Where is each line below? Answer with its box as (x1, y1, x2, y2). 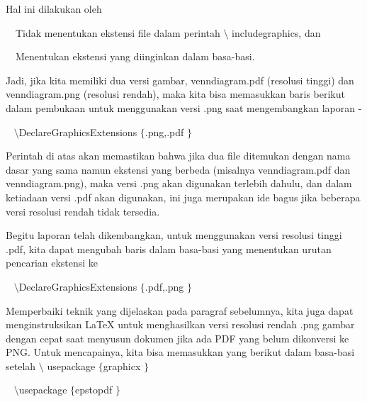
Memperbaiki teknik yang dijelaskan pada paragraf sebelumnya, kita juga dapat (6, 303, 354, 318)
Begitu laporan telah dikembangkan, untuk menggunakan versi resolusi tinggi (6, 228, 342, 242)
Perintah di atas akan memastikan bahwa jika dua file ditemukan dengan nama (6, 148, 351, 163)
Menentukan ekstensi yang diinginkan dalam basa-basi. (16, 49, 255, 64)
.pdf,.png (145, 279, 184, 294)
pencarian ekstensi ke (6, 255, 98, 270)
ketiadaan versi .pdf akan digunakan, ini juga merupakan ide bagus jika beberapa (6, 189, 361, 204)
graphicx (103, 358, 141, 373)
